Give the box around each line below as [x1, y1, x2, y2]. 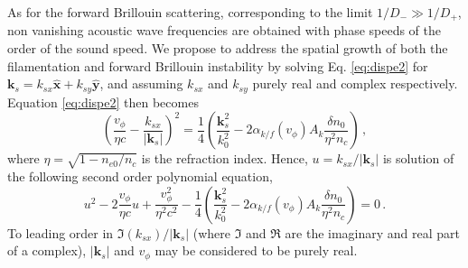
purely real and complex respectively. [252, 74, 458, 93]
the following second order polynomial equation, [7, 167, 273, 186]
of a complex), [7, 241, 87, 260]
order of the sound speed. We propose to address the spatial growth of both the [7, 39, 448, 58]
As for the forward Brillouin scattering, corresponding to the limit [7, 3, 373, 21]
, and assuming [99, 74, 183, 93]
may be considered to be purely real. [154, 241, 358, 260]
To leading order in [7, 223, 114, 242]
